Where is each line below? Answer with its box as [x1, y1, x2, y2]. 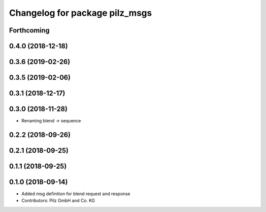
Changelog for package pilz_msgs [9, 7, 152, 18]
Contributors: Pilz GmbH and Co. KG [21, 198, 96, 204]
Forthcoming [9, 26, 50, 35]
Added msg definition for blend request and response [21, 191, 131, 197]
